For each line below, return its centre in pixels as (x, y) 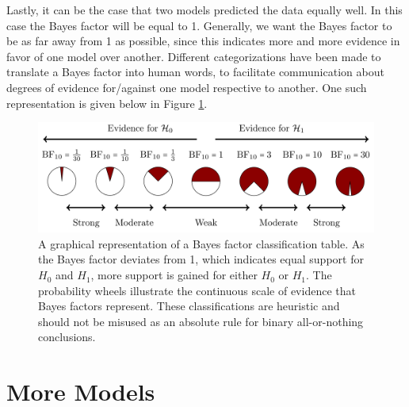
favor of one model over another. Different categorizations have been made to (194, 56)
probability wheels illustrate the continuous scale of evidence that (197, 290)
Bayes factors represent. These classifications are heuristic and (189, 306)
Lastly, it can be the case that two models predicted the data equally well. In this (204, 10)
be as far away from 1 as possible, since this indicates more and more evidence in (203, 41)
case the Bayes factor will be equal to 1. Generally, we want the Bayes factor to (199, 25)
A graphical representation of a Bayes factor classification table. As (201, 243)
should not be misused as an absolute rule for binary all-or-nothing (201, 321)
